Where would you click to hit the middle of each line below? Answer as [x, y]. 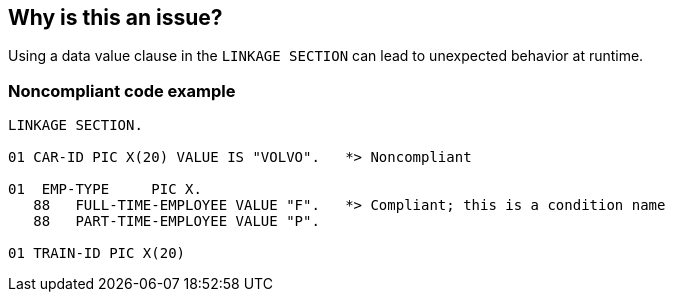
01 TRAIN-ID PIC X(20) [97, 253]
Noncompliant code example [122, 90]
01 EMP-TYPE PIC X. [105, 189]
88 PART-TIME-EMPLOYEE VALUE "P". [176, 221]
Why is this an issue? [115, 17]
